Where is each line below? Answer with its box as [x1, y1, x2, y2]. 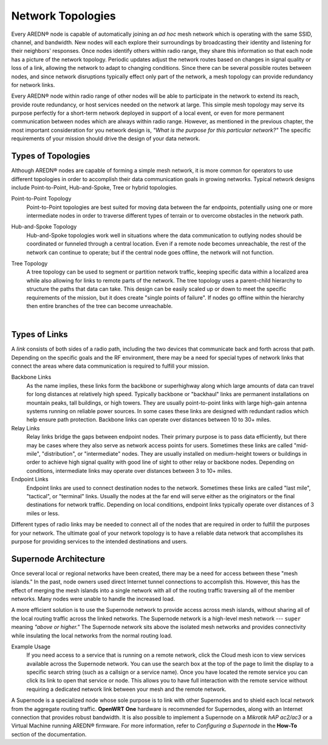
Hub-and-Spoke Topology [11, 223, 77, 230]
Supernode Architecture [11, 554, 106, 564]
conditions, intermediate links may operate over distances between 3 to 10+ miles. [26, 467, 233, 474]
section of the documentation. [11, 730, 87, 738]
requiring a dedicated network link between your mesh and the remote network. [26, 685, 227, 693]
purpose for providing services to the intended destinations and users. [11, 538, 188, 545]
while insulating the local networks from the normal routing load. [11, 632, 173, 639]
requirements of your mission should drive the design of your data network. [11, 135, 200, 142]
